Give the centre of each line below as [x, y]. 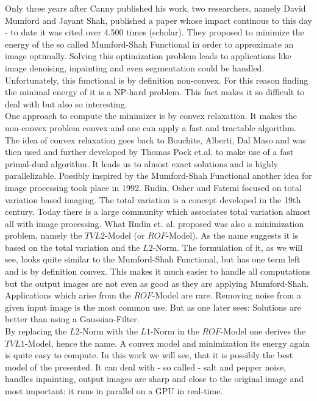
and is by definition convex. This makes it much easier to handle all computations [158, 271]
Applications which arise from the [68, 295]
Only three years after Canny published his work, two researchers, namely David [155, 8]
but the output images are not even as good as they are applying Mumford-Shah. [157, 283]
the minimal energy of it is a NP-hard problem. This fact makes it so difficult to [155, 92]
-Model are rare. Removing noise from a [226, 295]
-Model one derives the [263, 331]
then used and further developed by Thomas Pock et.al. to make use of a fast [149, 152]
